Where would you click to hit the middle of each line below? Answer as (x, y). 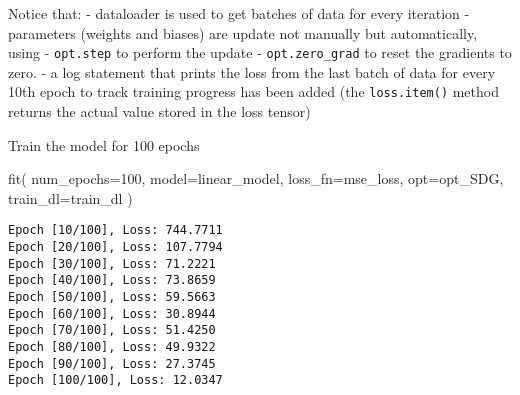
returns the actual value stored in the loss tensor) (159, 111)
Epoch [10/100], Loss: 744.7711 (115, 230)
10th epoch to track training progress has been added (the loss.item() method (253, 91)
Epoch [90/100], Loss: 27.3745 (112, 363)
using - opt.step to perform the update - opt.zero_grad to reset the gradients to (260, 52)
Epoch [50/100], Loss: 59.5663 (112, 297)
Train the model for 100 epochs (104, 144)
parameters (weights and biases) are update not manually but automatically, (243, 32)
